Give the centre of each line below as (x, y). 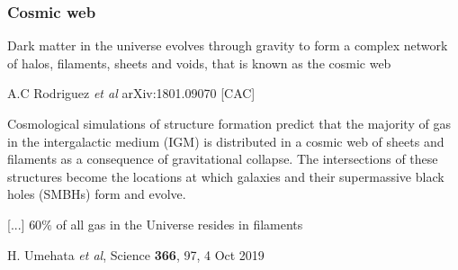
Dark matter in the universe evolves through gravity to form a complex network (228, 45)
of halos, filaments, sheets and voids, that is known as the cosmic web (199, 63)
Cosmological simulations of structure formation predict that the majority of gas (229, 123)
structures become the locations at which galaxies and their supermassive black (226, 176)
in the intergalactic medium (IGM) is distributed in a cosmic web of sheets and (226, 141)
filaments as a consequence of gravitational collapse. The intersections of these (223, 159)
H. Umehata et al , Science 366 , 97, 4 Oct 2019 (136, 254)
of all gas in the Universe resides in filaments (180, 224)
